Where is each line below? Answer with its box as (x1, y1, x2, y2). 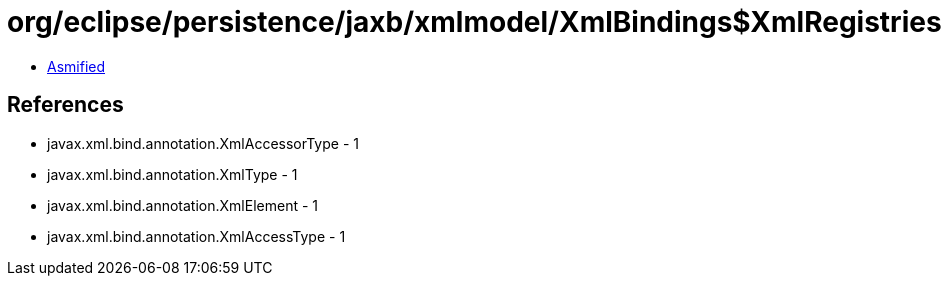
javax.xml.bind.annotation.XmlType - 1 (47, 165, 298, 183)
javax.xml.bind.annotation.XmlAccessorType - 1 (47, 134, 359, 152)
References (7, 92, 124, 118)
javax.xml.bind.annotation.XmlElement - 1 (47, 196, 318, 214)
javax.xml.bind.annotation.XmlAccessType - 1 (47, 227, 346, 245)
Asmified (47, 57, 106, 75)
